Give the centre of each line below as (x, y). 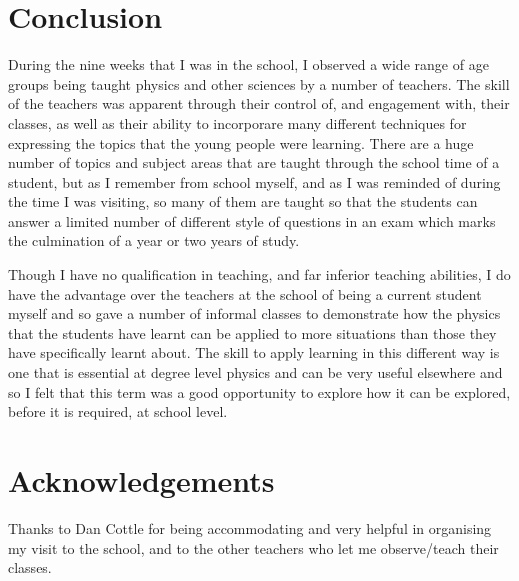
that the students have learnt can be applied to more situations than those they (252, 332)
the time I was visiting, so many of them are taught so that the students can (243, 201)
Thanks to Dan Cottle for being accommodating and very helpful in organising (250, 527)
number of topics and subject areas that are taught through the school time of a (254, 162)
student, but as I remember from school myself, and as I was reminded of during (254, 181)
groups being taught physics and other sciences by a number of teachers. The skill (259, 83)
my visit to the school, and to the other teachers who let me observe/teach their (253, 547)
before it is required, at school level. (118, 411)
